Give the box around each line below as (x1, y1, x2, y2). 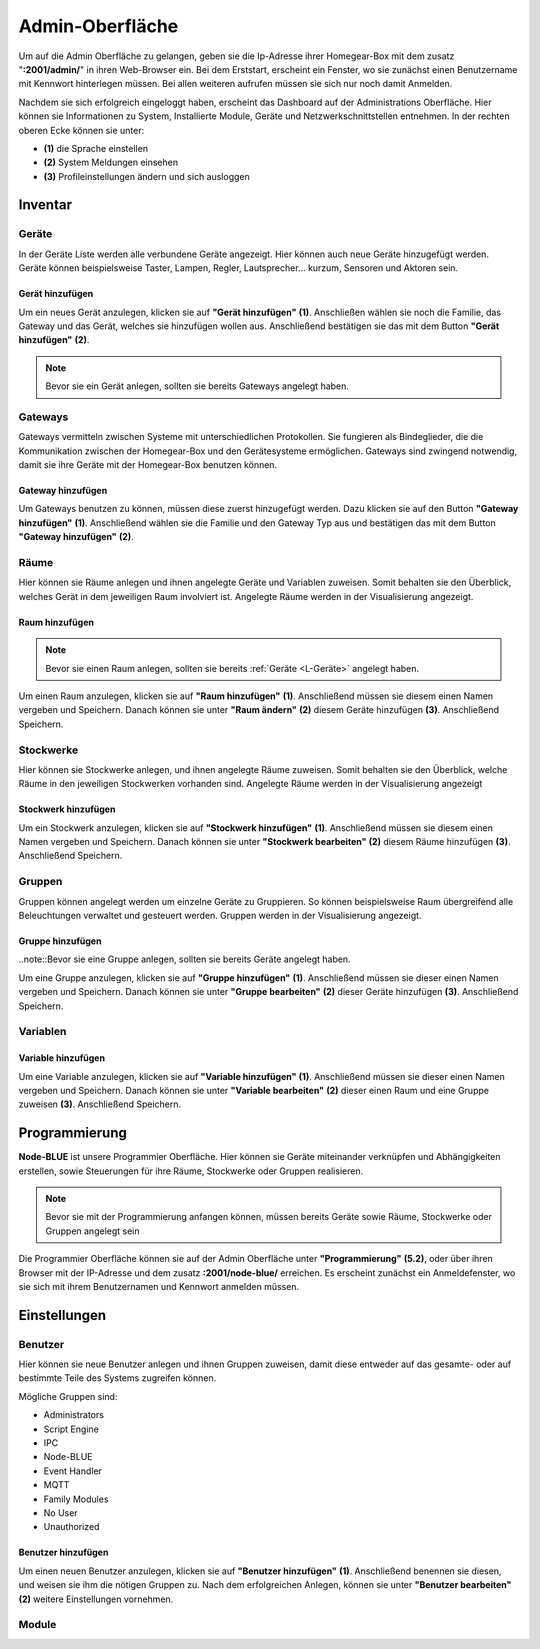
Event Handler (43, 1465, 102, 1477)
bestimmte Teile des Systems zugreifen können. (18, 1372, 217, 1384)
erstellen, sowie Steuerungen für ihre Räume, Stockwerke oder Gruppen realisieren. (18, 1165, 364, 1177)
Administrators (43, 1409, 105, 1421)
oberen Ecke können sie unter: (18, 124, 145, 136)
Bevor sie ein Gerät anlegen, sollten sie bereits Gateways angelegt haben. (45, 380, 350, 392)
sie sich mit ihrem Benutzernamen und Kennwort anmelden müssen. (18, 1280, 300, 1292)
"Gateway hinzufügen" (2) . (18, 531, 134, 543)
